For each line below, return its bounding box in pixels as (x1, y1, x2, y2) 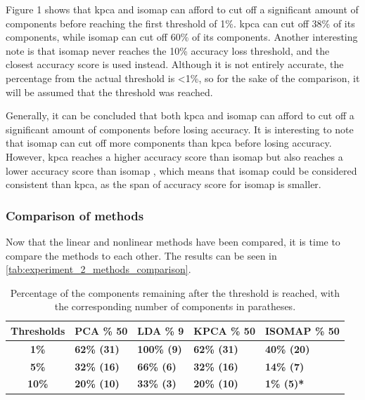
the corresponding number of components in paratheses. (54, 299, 296, 314)
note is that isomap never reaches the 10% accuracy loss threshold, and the (6, 43, 330, 58)
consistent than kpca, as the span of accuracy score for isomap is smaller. (6, 177, 321, 192)
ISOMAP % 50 (264, 323, 340, 338)
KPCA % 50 (193, 323, 255, 338)
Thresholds (11, 323, 65, 338)
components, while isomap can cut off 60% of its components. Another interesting (6, 29, 358, 44)
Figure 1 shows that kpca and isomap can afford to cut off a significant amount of (6, 2, 359, 16)
